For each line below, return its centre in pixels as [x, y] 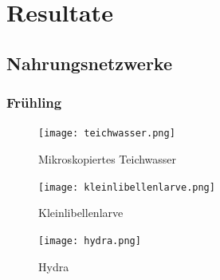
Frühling [34, 103]
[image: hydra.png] [90, 241]
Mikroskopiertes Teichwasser [108, 159]
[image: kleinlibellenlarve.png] [127, 187]
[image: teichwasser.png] [107, 134]
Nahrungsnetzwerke [90, 63]
